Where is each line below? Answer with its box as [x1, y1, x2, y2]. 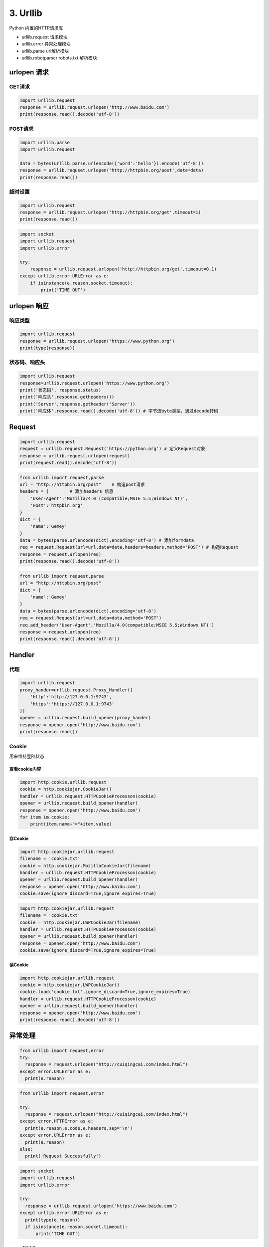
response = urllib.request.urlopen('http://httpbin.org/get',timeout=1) [19, 209, 201, 215]
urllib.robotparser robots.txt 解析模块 [21, 55, 97, 61]
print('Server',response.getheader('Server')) [19, 401, 135, 407]
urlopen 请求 [9, 68, 49, 76]
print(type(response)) [19, 345, 75, 351]
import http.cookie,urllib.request [19, 779, 107, 785]
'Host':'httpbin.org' [30, 503, 83, 508]
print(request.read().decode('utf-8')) [19, 459, 117, 465]
